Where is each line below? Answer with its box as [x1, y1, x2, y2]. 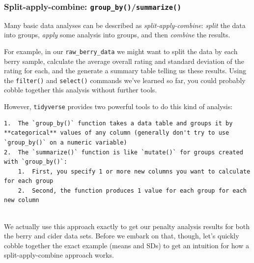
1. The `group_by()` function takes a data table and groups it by [4, 119, 233, 127]
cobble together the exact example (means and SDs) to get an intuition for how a [4, 240, 249, 250]
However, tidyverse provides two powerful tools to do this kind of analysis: [4, 101, 233, 112]
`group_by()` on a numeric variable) [4, 139, 127, 146]
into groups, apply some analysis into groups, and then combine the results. [4, 29, 230, 40]
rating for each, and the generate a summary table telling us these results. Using [4, 65, 246, 76]
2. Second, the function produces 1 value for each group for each [18, 187, 247, 194]
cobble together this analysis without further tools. [4, 85, 157, 95]
